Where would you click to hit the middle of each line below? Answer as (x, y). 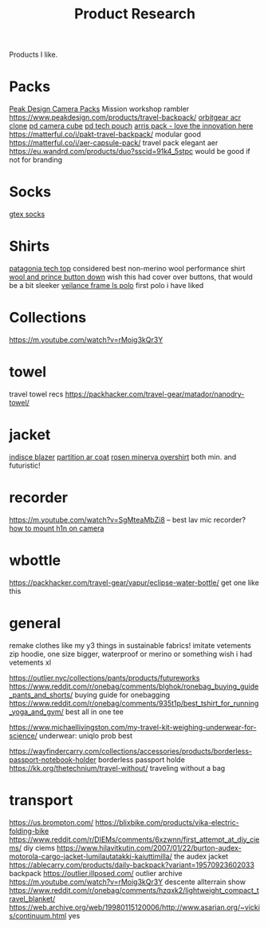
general (35, 623)
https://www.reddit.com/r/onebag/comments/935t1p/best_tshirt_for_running (134, 703)
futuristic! (25, 465)
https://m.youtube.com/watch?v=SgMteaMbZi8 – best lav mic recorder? (128, 519)
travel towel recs (36, 394)
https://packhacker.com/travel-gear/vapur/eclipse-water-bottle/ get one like (134, 582)
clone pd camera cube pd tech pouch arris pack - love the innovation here (131, 126)
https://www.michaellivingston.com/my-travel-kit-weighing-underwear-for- (133, 727)
